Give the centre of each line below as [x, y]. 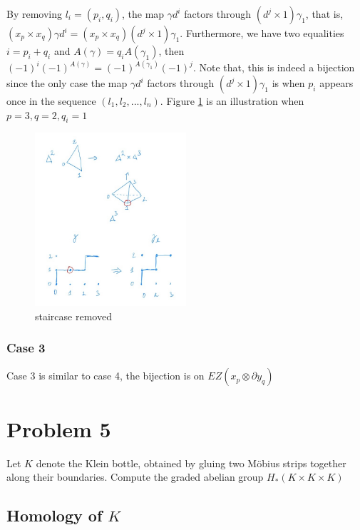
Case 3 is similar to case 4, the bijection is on [106, 376]
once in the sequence [51, 101]
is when [288, 83]
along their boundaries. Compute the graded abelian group [135, 477]
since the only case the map [67, 83]
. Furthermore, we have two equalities [262, 33]
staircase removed [73, 316]
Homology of [55, 515]
